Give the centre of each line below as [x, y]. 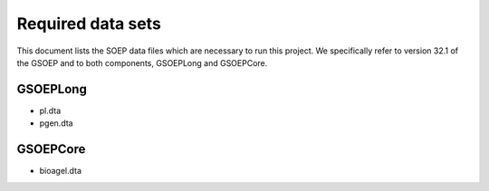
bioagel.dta [60, 171]
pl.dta [50, 110]
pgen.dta [56, 123]
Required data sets [89, 24]
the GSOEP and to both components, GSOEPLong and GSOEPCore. [142, 62]
